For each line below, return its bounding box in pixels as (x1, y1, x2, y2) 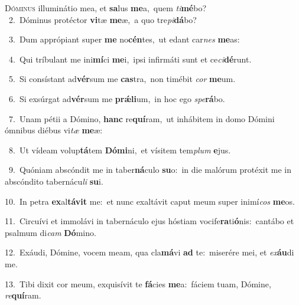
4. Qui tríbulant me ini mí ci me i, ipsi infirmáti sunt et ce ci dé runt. (8, 53, 252, 65)
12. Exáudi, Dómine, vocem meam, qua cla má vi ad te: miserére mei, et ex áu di (5, 246, 294, 258)
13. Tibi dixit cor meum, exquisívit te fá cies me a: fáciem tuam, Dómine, (5, 277, 271, 290)
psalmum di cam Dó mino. (5, 226, 96, 238)
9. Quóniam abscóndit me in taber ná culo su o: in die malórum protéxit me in (8, 163, 292, 176)
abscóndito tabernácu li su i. (5, 175, 103, 187)
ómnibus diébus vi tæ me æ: (5, 124, 103, 136)
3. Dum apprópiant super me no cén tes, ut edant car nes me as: (8, 33, 240, 45)
